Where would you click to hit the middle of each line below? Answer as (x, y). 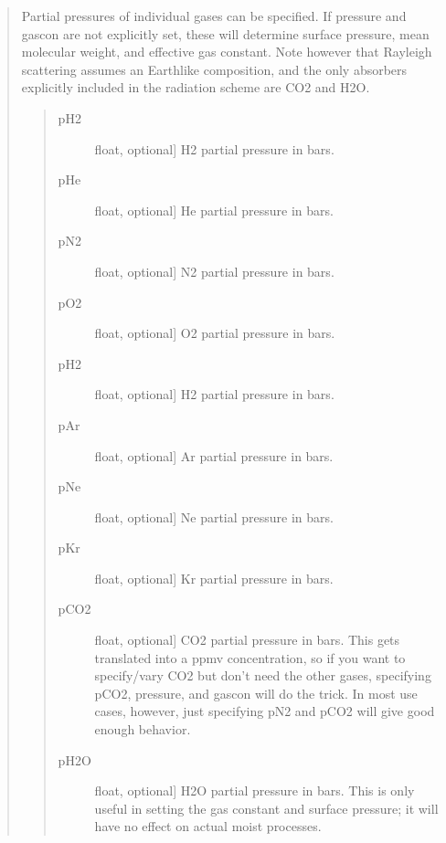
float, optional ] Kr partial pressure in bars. (214, 578)
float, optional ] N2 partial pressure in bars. (214, 271)
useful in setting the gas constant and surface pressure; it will (266, 808)
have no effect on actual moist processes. (208, 826)
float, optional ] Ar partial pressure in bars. (214, 455)
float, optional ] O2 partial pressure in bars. (215, 333)
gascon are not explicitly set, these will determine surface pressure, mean (225, 33)
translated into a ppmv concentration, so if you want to (250, 657)
